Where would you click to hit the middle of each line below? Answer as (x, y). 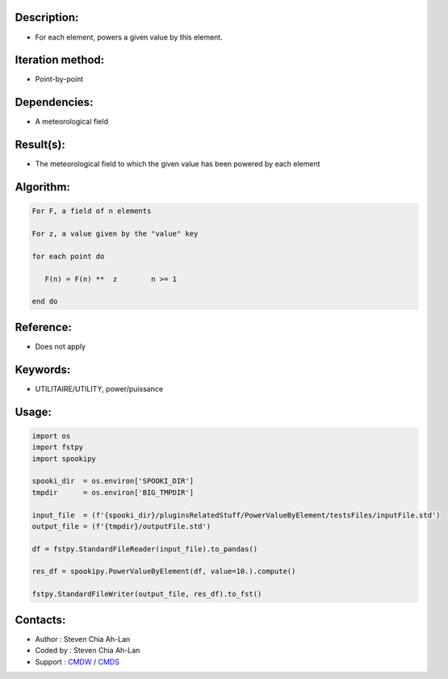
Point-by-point (59, 79)
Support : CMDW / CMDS (77, 661)
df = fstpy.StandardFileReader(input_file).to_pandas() (145, 549)
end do (45, 302)
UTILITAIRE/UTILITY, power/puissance (99, 388)
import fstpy (58, 447)
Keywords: (43, 369)
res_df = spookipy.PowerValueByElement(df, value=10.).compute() (164, 572)
